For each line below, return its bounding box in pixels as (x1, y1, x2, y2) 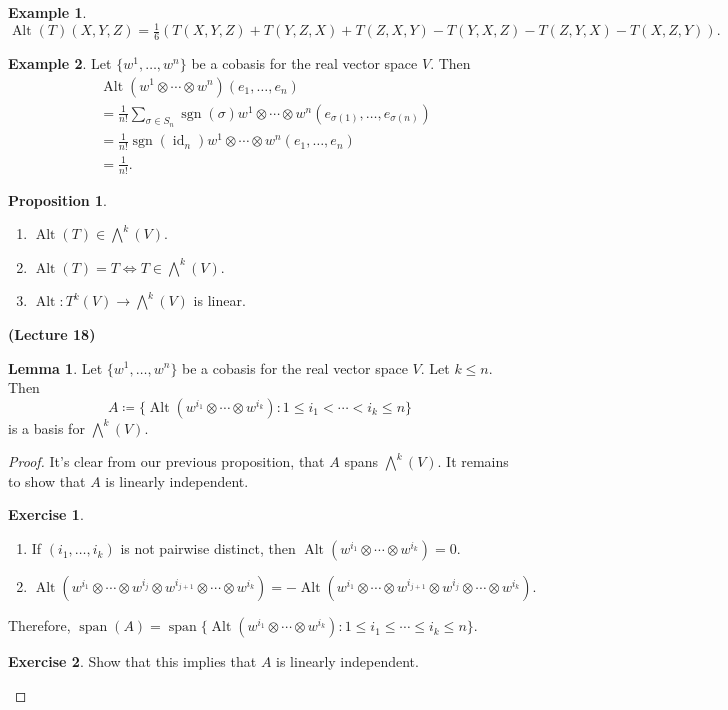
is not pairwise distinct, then (120, 538, 296, 559)
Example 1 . (8, 2, 87, 22)
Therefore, (8, 615, 71, 636)
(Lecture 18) (8, 323, 96, 344)
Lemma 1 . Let (8, 357, 103, 378)
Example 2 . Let (8, 52, 112, 73)
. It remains (437, 451, 509, 472)
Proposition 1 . (8, 189, 107, 210)
